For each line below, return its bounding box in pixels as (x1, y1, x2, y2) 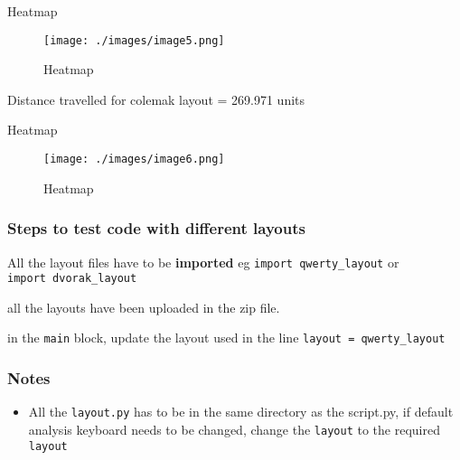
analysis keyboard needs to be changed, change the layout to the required (28, 419, 440, 438)
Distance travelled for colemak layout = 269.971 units (7, 89, 305, 108)
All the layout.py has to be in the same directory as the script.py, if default (28, 402, 454, 421)
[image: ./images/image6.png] (43, 153, 225, 166)
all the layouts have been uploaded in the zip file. (7, 297, 280, 316)
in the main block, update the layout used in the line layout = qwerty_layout (7, 328, 446, 347)
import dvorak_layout (7, 272, 137, 286)
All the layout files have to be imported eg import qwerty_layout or (7, 252, 399, 271)
